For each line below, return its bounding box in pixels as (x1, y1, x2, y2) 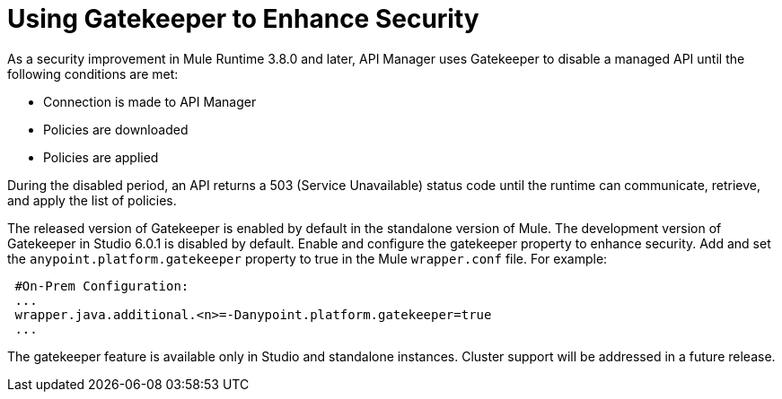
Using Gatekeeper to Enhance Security (7, 4, 479, 34)
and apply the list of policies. (7, 192, 177, 208)
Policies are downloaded (43, 121, 189, 137)
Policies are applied (43, 149, 159, 165)
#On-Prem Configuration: (14, 278, 189, 293)
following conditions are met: (7, 65, 179, 82)
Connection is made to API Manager (43, 93, 257, 109)
